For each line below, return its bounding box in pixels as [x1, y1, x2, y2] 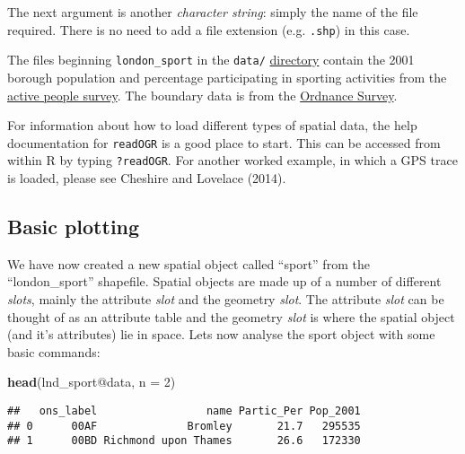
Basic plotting [7, 212, 140, 240]
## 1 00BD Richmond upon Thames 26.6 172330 [7, 434, 361, 448]
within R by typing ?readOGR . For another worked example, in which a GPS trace [7, 151, 458, 170]
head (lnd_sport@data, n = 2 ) [7, 372, 176, 391]
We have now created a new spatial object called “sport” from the [7, 254, 370, 273]
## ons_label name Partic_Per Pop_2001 [7, 404, 361, 417]
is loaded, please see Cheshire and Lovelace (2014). [7, 169, 286, 187]
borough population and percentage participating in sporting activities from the [7, 67, 447, 86]
